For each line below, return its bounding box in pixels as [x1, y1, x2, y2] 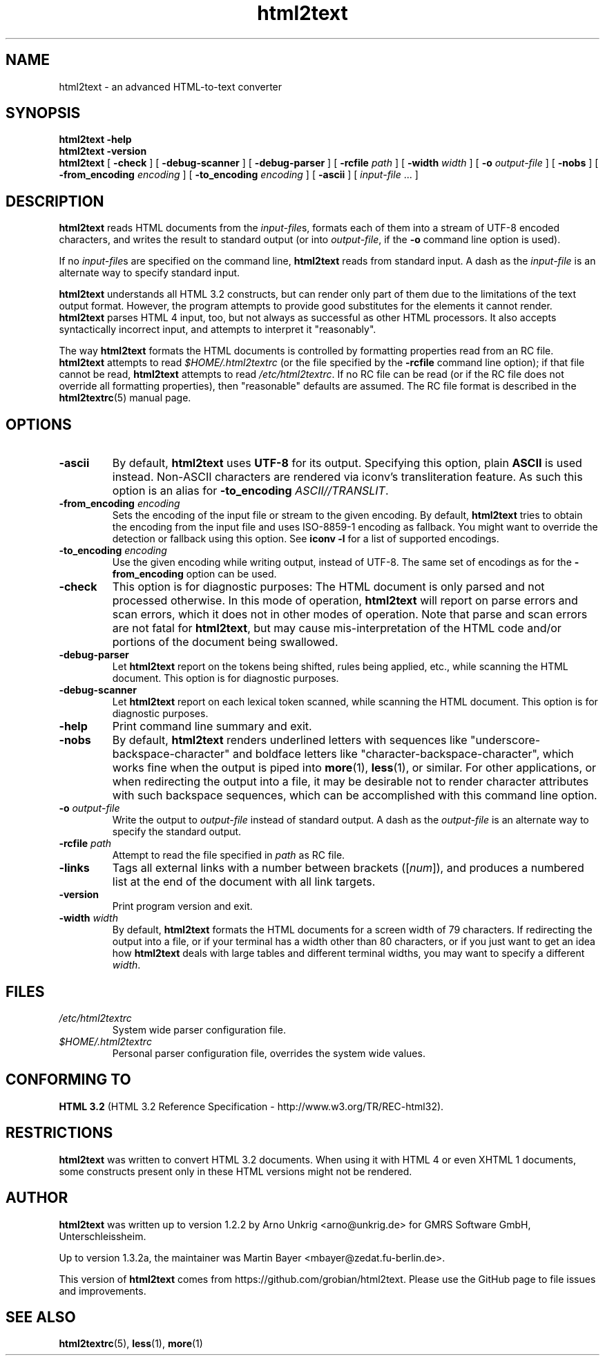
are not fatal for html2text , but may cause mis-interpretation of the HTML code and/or [112, 621, 561, 636]
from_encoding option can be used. [112, 568, 277, 580]
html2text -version [59, 145, 147, 158]
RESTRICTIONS [6, 1124, 113, 1142]
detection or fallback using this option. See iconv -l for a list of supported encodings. [112, 533, 499, 545]
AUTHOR [6, 1189, 68, 1207]
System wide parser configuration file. [112, 1023, 286, 1036]
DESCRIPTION [6, 192, 104, 210]
